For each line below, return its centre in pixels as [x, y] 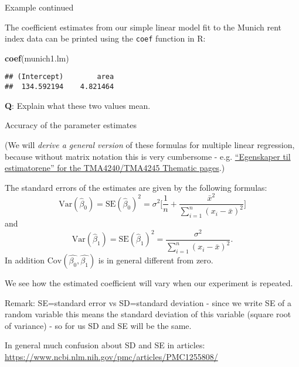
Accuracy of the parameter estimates [71, 125]
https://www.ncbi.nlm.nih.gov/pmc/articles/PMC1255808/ [111, 357]
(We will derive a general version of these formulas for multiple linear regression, [150, 144]
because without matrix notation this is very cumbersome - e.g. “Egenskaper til [148, 156]
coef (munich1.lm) [37, 58]
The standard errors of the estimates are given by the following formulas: [136, 187]
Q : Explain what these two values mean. [78, 105]
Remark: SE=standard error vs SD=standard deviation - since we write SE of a [148, 302]
